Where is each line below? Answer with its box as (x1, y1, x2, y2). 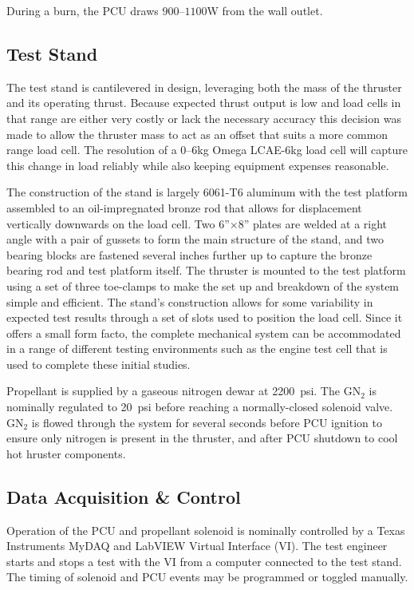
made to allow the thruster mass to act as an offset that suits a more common (6, 125, 388, 142)
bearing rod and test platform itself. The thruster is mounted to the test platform (6, 262, 406, 279)
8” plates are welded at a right (238, 215, 388, 232)
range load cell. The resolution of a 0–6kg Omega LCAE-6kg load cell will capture (6, 141, 408, 158)
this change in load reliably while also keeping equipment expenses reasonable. (6, 156, 389, 173)
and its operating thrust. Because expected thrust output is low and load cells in (6, 94, 401, 111)
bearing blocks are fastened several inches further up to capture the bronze (6, 246, 373, 263)
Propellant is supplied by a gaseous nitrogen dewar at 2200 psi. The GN (6, 382, 361, 399)
